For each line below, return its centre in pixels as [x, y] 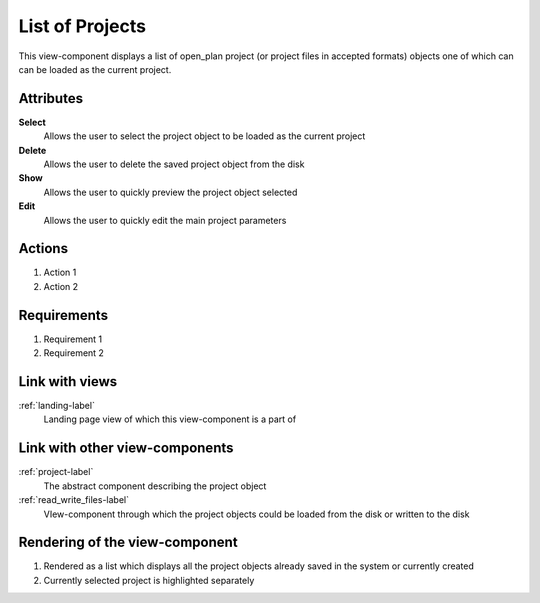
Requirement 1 [73, 339]
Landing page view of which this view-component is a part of [170, 419]
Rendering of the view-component [128, 542]
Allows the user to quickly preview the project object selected [170, 192]
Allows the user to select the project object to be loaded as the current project [204, 136]
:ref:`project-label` [56, 472]
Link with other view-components [126, 448]
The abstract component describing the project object [155, 486]
